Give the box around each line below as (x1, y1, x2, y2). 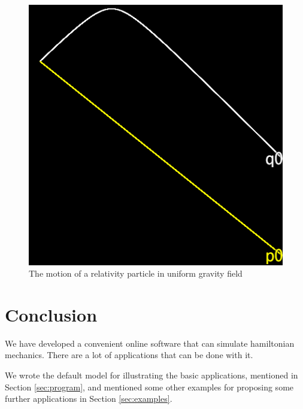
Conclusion (5, 302, 98, 326)
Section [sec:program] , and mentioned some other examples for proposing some (5, 380, 294, 393)
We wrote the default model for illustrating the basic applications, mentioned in (5, 369, 298, 381)
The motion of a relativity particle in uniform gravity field (29, 267, 243, 280)
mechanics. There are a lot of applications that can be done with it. (5, 349, 253, 361)
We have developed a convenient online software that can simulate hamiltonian (5, 337, 295, 349)
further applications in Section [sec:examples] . (5, 392, 172, 405)
